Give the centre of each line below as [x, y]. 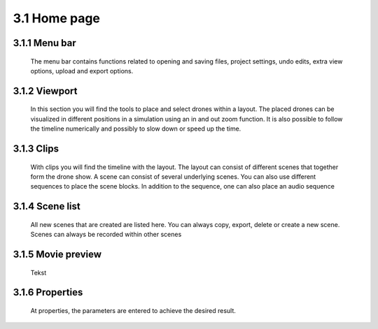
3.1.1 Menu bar [44, 43]
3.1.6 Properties [48, 292]
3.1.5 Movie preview [57, 254]
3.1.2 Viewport [45, 91]
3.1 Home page [57, 18]
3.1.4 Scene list [47, 206]
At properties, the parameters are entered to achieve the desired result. [133, 310]
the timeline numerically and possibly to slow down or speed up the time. [136, 129]
